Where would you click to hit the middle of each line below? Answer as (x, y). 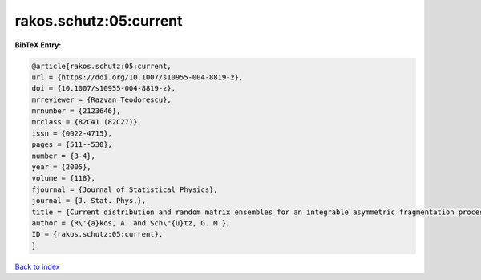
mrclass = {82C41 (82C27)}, (87, 122)
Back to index (37, 266)
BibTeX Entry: (38, 45)
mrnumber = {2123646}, (76, 111)
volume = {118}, (64, 178)
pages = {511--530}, (72, 145)
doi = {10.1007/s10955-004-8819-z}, (104, 89)
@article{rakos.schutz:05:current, (101, 66)
